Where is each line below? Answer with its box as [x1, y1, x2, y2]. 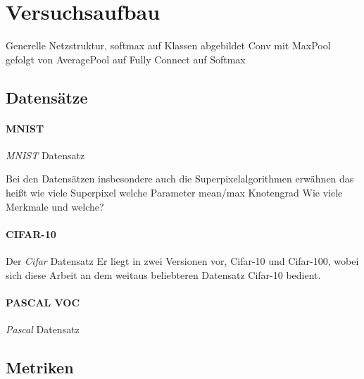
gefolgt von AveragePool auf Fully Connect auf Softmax [6, 51, 246, 66]
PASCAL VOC [6, 294, 80, 309]
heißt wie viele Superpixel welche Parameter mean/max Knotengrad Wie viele [6, 185, 343, 200]
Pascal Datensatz [6, 322, 80, 337]
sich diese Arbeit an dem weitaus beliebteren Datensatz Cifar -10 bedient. [6, 267, 321, 282]
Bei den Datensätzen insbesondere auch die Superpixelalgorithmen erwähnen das [6, 171, 354, 186]
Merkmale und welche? [6, 199, 104, 213]
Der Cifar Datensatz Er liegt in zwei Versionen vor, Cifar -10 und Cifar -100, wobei [6, 254, 359, 268]
